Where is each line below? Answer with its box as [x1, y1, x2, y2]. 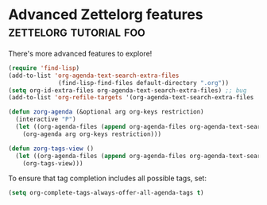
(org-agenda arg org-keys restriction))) [22, 130, 161, 138]
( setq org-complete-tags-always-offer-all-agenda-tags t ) [8, 189, 204, 197]
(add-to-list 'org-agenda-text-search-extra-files [8, 72, 180, 79]
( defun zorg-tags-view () [8, 145, 94, 153]
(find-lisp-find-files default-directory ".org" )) [58, 79, 229, 87]
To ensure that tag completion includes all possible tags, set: [8, 173, 207, 184]
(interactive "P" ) [15, 115, 77, 124]
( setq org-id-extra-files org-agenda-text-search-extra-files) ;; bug [8, 86, 247, 95]
